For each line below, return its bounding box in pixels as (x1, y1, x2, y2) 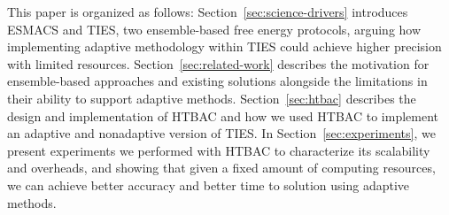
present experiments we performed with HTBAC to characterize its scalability (7, 141, 430, 159)
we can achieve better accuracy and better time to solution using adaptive (7, 175, 410, 194)
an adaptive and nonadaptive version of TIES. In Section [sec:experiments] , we (7, 124, 436, 142)
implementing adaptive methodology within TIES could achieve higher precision (7, 37, 442, 56)
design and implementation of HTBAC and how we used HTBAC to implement (7, 106, 438, 125)
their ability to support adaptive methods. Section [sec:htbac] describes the (7, 88, 416, 107)
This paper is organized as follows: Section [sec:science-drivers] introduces (7, 3, 408, 20)
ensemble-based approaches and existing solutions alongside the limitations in (7, 72, 428, 90)
